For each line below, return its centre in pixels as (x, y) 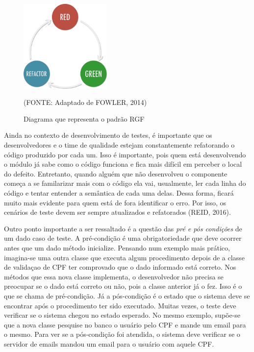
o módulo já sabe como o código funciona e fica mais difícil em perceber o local (123, 164)
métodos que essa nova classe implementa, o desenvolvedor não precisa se (114, 276)
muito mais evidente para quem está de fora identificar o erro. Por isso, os (115, 202)
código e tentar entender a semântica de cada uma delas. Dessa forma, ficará (119, 192)
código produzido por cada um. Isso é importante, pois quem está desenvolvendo (125, 154)
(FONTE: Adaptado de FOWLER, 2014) (85, 102)
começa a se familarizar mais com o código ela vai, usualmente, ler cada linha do (125, 183)
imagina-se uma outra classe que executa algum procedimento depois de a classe (124, 257)
